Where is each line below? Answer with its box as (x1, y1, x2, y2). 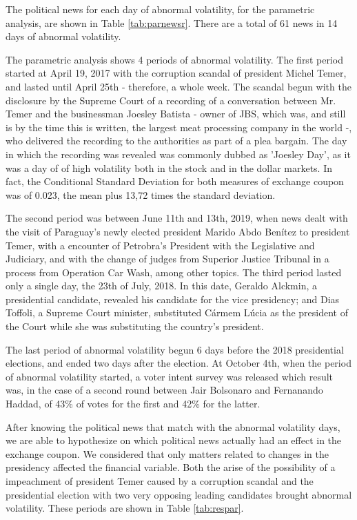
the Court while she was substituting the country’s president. (6, 319, 264, 334)
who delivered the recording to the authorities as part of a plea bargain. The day (6, 133, 347, 148)
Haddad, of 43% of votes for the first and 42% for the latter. (6, 396, 261, 411)
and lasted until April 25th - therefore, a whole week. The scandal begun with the (6, 79, 351, 93)
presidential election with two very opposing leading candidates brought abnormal (6, 487, 352, 501)
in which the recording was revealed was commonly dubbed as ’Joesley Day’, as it (6, 146, 351, 161)
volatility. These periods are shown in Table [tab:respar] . (6, 501, 244, 515)
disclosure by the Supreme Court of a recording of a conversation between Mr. (6, 93, 336, 107)
